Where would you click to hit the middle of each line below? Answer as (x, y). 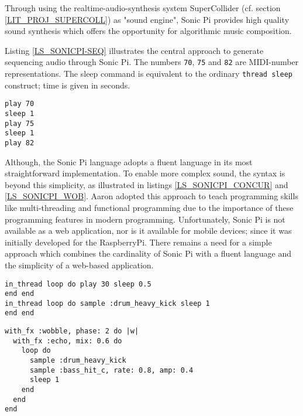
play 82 (20, 143)
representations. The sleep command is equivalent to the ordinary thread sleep (149, 74)
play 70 (20, 104)
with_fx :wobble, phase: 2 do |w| (72, 331)
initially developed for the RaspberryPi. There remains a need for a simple (138, 242)
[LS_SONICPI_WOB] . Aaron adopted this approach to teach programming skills (151, 196)
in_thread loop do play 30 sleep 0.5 (78, 284)
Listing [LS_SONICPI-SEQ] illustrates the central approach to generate (134, 50)
